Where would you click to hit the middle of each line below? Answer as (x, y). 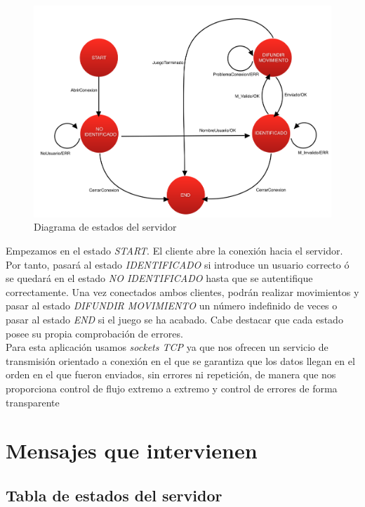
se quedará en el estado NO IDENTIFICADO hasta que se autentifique (159, 278)
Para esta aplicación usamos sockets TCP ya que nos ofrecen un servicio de (167, 347)
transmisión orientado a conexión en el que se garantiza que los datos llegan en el (180, 360)
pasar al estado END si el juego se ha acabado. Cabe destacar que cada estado (174, 320)
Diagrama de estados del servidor (105, 227)
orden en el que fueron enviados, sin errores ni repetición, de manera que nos (171, 374)
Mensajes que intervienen (132, 450)
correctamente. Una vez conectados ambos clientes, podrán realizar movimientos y (182, 291)
